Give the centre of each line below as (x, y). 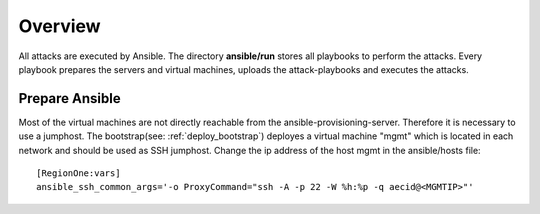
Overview (59, 26)
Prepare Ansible (69, 98)
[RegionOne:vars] (78, 173)
